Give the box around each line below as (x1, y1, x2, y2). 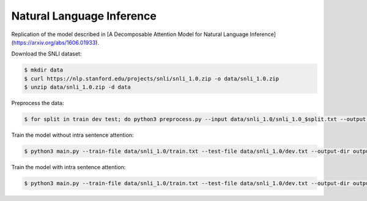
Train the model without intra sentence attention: (11, 131, 134, 139)
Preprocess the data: (11, 100, 64, 107)
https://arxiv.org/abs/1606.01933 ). (13, 38, 99, 46)
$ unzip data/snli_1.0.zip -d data (24, 84, 131, 91)
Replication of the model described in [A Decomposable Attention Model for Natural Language (11, 31, 249, 38)
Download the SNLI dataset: (11, 50, 82, 57)
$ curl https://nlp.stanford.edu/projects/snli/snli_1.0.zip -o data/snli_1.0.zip (24, 75, 280, 82)
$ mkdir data (24, 67, 64, 73)
